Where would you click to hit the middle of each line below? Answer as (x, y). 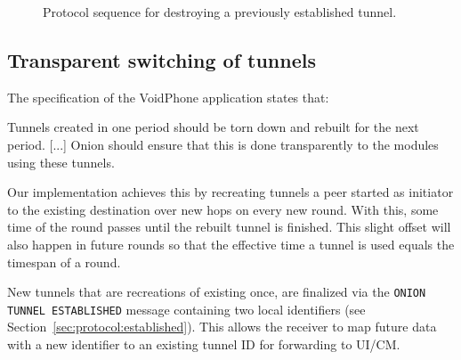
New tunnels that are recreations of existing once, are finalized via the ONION (217, 292)
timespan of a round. (64, 262)
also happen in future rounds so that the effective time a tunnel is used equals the (231, 244)
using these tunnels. (61, 162)
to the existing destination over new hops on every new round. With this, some (223, 209)
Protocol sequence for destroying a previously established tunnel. (220, 12)
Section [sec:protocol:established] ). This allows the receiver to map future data (222, 327)
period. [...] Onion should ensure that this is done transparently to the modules (223, 144)
